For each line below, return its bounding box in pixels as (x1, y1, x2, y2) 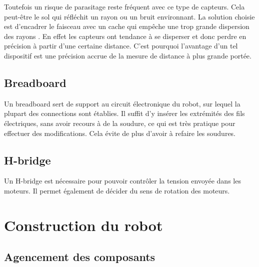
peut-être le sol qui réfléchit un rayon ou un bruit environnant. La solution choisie (4, 11, 255, 21)
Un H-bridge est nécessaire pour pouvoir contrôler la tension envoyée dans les (4, 175, 241, 186)
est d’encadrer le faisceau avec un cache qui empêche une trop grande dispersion (4, 21, 249, 31)
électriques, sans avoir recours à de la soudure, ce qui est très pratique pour (4, 117, 235, 128)
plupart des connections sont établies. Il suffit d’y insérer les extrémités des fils (4, 108, 245, 118)
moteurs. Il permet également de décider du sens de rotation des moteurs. (4, 185, 230, 195)
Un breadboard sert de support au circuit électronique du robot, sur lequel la (4, 98, 240, 108)
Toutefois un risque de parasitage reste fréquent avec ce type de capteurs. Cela (4, 1, 245, 11)
